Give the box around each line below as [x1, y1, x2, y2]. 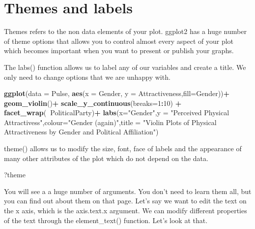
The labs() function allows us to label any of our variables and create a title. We [4, 62, 246, 72]
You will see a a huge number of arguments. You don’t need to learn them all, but [4, 186, 252, 196]
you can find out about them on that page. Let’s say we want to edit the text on [4, 196, 247, 206]
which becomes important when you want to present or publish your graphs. [4, 45, 234, 56]
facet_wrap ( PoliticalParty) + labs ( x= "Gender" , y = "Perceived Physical [4, 107, 229, 118]
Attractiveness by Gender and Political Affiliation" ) [4, 127, 159, 137]
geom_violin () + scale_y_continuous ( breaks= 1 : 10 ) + [4, 98, 182, 108]
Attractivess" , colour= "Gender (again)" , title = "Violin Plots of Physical [4, 117, 217, 127]
